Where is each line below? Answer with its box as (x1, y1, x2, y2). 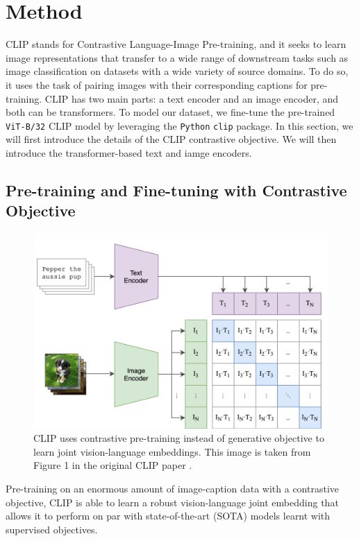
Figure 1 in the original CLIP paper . (33, 458, 192, 472)
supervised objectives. (6, 522, 98, 536)
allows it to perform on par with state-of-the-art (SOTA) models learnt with (6, 508, 331, 523)
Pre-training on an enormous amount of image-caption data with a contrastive (6, 481, 340, 496)
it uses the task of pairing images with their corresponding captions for (6, 77, 308, 92)
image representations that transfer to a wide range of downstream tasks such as (6, 50, 349, 65)
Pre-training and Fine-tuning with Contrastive (6, 179, 347, 200)
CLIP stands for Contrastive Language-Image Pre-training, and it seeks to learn (6, 37, 347, 51)
